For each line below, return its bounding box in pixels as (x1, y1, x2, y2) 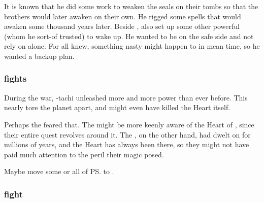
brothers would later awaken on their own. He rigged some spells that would (4, 11, 241, 21)
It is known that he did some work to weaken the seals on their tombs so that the (4, 1, 258, 11)
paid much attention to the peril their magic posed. (4, 149, 164, 159)
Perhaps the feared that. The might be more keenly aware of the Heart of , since (4, 119, 254, 129)
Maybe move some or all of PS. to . (4, 166, 114, 177)
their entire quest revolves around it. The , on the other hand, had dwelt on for (4, 129, 251, 140)
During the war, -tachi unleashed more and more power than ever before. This (4, 92, 248, 103)
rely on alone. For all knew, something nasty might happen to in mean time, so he (4, 41, 260, 51)
